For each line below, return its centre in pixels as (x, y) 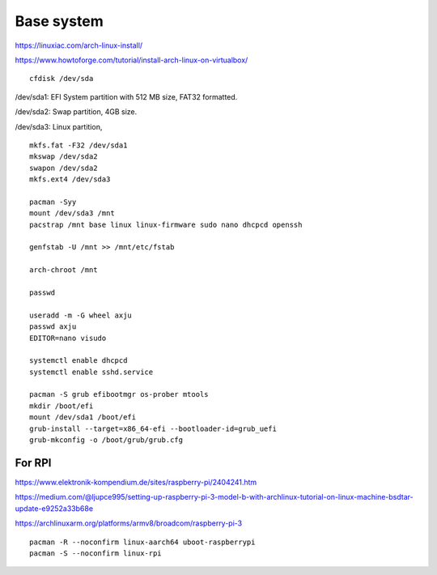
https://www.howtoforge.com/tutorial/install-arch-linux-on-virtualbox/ (132, 60)
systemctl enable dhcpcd (78, 361)
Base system (59, 21)
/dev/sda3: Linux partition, (59, 126)
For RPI (33, 463)
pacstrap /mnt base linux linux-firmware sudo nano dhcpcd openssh (166, 224)
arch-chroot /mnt (64, 270)
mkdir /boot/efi (62, 406)
